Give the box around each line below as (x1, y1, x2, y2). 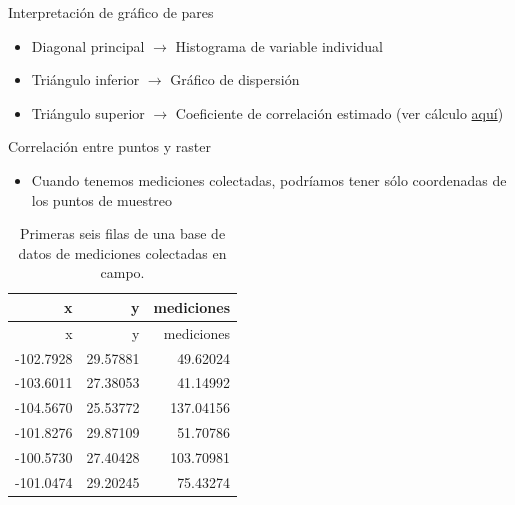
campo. (100, 262, 145, 283)
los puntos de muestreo (31, 189, 173, 210)
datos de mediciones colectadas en (18, 242, 227, 263)
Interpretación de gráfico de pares (8, 2, 214, 22)
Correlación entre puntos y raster (8, 136, 211, 157)
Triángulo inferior (31, 69, 140, 90)
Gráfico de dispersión (170, 69, 300, 90)
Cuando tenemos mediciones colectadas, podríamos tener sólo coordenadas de (31, 169, 507, 190)
